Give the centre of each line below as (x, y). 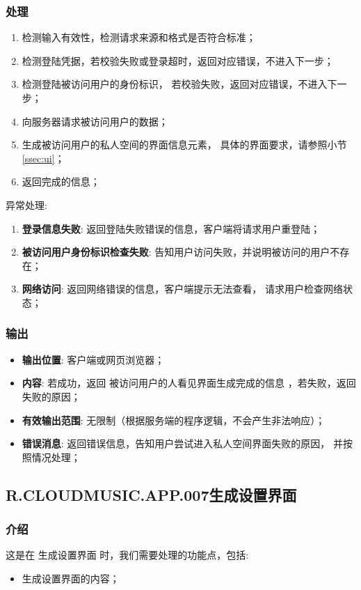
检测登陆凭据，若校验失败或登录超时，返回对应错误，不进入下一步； (178, 60)
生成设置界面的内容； (71, 578)
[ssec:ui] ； (43, 158)
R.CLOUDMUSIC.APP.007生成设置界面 (151, 494)
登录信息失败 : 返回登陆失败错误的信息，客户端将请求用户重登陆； (171, 228)
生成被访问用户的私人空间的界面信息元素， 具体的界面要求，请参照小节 (184, 145)
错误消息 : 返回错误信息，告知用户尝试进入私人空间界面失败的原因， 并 (183, 443)
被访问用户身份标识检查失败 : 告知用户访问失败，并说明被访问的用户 (176, 252)
